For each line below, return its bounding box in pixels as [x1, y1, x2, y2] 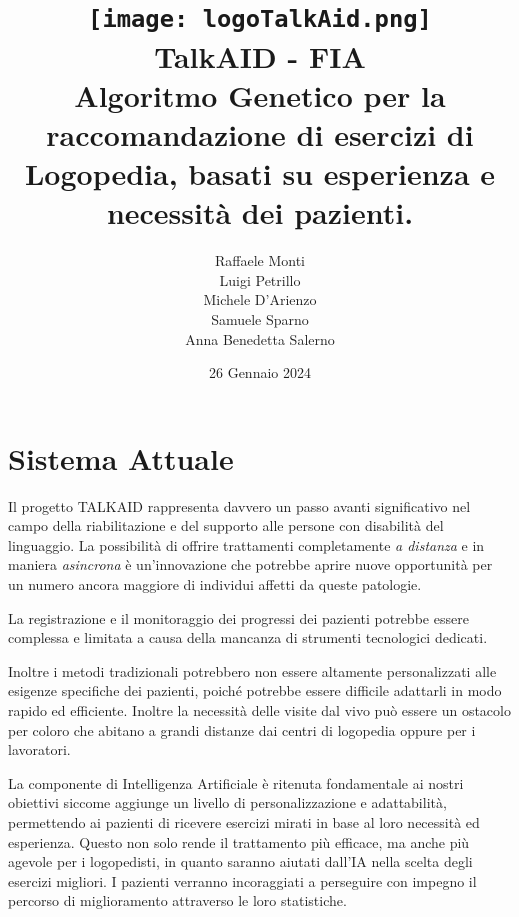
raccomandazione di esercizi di [46, 113, 474, 154]
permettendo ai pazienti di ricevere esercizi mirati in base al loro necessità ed [8, 812, 480, 832]
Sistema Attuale [8, 437, 234, 478]
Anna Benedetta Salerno [185, 328, 335, 349]
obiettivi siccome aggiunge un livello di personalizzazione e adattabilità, [8, 792, 447, 813]
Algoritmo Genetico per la [74, 74, 446, 115]
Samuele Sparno [211, 308, 309, 329]
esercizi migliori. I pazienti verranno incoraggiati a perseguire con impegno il [8, 870, 477, 891]
